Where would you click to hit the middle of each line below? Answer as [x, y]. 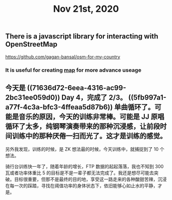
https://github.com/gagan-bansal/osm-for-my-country [63, 56]
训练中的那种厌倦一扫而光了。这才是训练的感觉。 [89, 136]
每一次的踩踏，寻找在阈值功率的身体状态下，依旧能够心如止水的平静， [83, 186]
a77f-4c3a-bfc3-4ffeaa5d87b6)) [59, 107]
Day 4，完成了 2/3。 [94, 97]
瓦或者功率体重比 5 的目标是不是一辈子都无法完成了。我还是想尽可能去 [80, 173]
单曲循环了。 [135, 107]
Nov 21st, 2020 [86, 9]
